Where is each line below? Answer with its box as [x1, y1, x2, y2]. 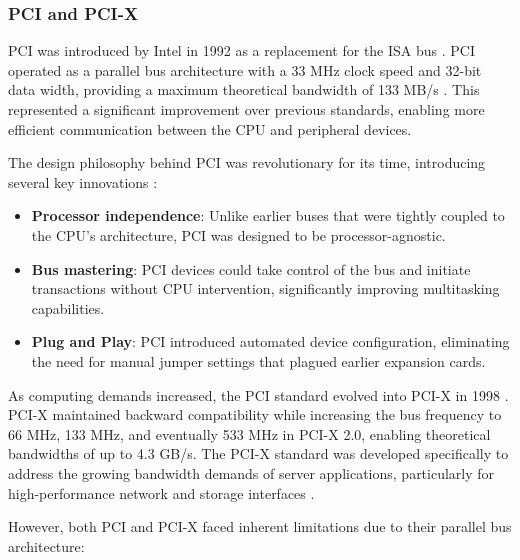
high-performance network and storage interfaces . [8, 482, 315, 503]
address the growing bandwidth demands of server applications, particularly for [8, 462, 495, 483]
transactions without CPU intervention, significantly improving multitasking [31, 278, 500, 299]
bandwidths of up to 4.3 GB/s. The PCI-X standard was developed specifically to [8, 443, 509, 464]
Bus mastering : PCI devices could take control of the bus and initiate [31, 258, 471, 279]
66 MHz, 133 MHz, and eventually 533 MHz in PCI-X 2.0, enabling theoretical [8, 423, 491, 444]
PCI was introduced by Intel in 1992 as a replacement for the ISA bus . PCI [8, 40, 476, 61]
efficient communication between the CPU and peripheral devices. [8, 118, 412, 139]
